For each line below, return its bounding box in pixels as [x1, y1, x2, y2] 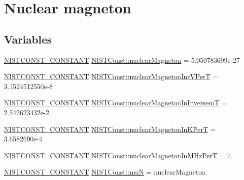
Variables [4, 31, 52, 46]
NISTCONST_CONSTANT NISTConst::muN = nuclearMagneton [4, 167, 206, 177]
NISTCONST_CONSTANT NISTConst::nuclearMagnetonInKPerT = [4, 124, 216, 134]
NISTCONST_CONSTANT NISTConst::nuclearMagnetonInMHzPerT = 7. [4, 150, 233, 160]
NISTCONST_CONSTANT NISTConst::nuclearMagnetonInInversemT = [4, 97, 227, 108]
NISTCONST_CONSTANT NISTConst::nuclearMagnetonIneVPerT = [4, 71, 218, 82]
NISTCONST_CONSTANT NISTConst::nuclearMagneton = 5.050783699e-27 [4, 54, 240, 65]
